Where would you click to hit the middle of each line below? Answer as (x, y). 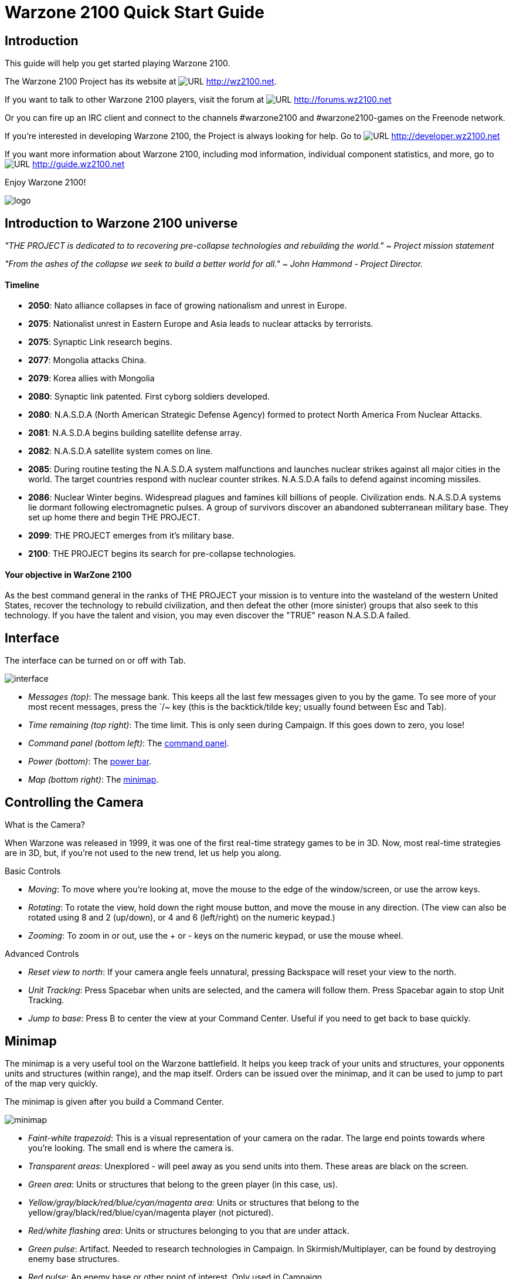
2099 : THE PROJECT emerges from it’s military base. (131, 536)
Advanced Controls (42, 954)
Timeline (22, 285)
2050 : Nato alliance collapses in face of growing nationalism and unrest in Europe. (188, 306)
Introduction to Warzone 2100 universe (121, 223)
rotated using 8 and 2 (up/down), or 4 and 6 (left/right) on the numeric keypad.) (182, 918)
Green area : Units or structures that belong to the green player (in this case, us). (183, 1184)
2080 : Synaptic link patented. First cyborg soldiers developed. (149, 397)
